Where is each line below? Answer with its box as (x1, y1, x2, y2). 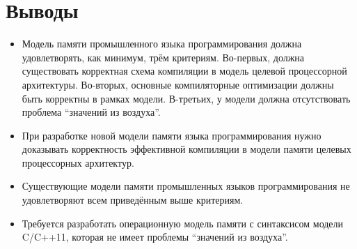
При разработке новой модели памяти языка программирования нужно (22, 128, 322, 142)
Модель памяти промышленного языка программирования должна (22, 36, 302, 51)
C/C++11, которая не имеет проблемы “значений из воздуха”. (22, 229, 288, 244)
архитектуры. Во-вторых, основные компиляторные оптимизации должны (22, 77, 334, 91)
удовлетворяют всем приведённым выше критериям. (22, 193, 244, 207)
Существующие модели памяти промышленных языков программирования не (22, 179, 350, 193)
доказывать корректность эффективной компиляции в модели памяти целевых (22, 142, 351, 156)
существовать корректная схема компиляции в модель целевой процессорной (22, 63, 347, 78)
